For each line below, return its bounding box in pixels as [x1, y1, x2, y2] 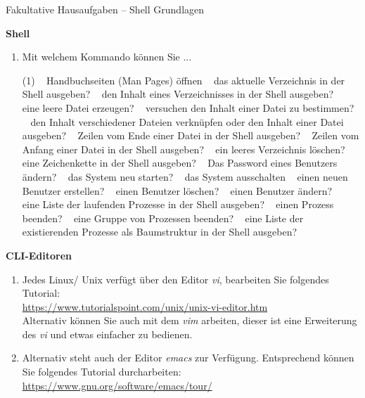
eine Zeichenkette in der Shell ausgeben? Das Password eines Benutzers [22, 155, 338, 170]
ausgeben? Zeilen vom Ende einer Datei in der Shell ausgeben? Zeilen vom [22, 128, 359, 143]
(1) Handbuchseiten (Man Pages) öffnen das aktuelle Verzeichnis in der [22, 72, 345, 87]
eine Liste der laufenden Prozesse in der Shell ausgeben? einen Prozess [22, 197, 334, 212]
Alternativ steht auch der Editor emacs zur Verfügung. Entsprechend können [22, 350, 354, 365]
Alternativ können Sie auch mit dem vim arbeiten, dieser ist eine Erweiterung [22, 313, 357, 328]
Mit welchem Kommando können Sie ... [22, 49, 192, 64]
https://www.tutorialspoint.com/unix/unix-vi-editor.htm [22, 299, 268, 314]
